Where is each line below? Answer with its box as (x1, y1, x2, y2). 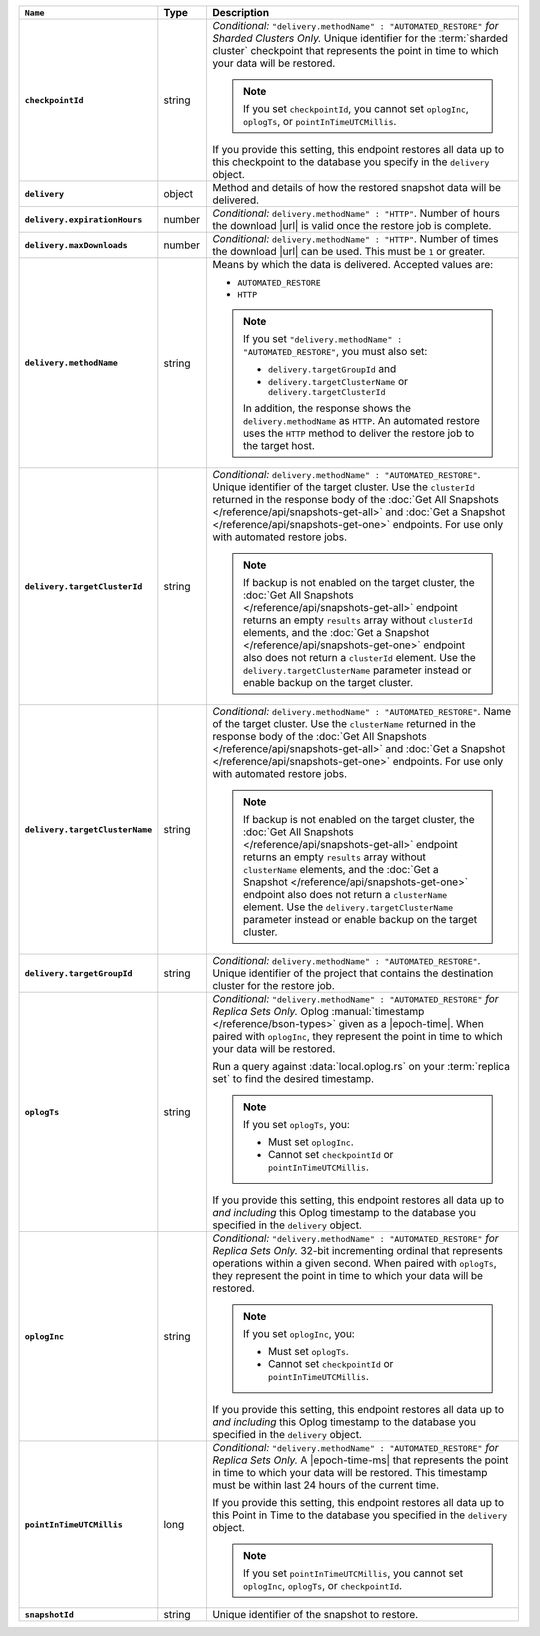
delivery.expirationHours (24, 214, 143, 225)
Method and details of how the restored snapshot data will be (211, 181, 502, 194)
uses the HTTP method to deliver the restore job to (242, 426, 475, 440)
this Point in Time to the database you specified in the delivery (211, 1508, 508, 1522)
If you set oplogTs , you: (242, 1118, 350, 1131)
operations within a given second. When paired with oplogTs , (211, 1256, 497, 1270)
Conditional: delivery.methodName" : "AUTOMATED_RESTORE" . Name (211, 705, 512, 718)
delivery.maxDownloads (24, 240, 129, 250)
